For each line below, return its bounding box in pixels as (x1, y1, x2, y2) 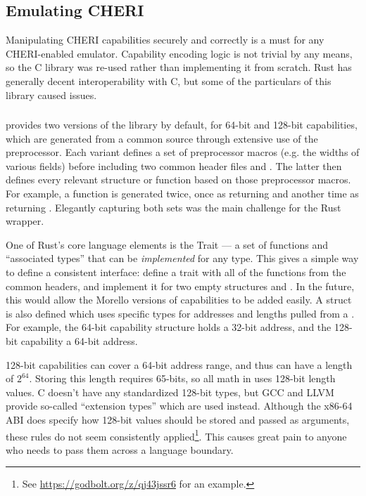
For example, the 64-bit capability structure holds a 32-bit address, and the (6, 320, 332, 334)
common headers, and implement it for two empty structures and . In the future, (6, 278, 355, 293)
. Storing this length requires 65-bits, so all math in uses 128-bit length (29, 371, 336, 386)
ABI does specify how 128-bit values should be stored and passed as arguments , (6, 412, 350, 426)
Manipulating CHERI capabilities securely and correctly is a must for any (6, 32, 324, 47)
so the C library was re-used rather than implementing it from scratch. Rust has (6, 60, 352, 74)
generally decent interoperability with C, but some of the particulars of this (6, 73, 332, 88)
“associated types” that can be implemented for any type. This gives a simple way (6, 251, 359, 266)
